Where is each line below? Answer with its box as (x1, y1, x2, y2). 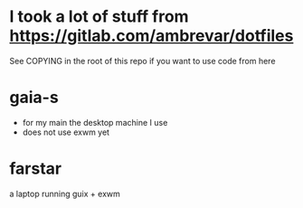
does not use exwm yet (22, 127, 110, 137)
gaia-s (9, 88, 59, 108)
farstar (9, 158, 62, 179)
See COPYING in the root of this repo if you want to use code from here (9, 55, 276, 66)
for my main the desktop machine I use (22, 117, 168, 128)
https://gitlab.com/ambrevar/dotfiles (9, 25, 294, 46)
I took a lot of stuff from (9, 6, 189, 27)
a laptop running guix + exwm (9, 188, 120, 199)
